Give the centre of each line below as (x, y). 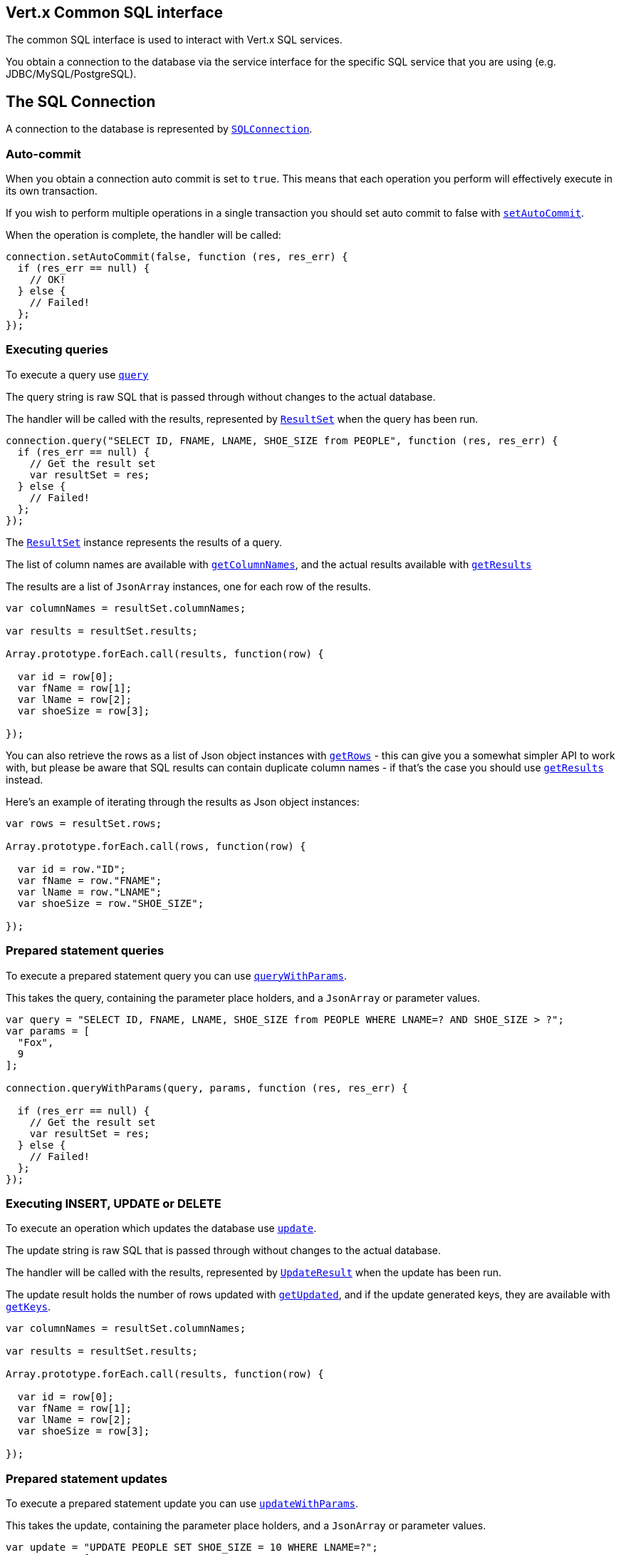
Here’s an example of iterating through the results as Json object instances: (183, 801)
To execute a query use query (77, 374)
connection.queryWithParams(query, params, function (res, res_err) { (207, 1088)
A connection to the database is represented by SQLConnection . (159, 129)
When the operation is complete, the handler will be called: (143, 235)
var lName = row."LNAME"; (90, 892)
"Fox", (36, 1042)
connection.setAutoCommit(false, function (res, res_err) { (177, 257)
